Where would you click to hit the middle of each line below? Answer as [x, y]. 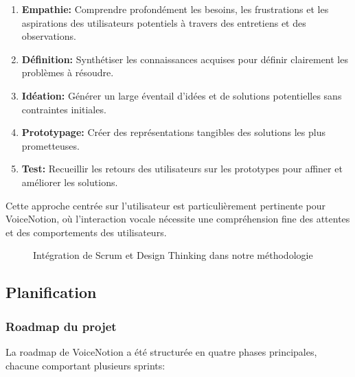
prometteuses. [50, 145]
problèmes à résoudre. [68, 72]
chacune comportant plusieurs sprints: [85, 365]
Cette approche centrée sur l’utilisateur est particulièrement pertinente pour [166, 205]
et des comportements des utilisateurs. [86, 232]
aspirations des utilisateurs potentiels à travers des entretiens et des [164, 22]
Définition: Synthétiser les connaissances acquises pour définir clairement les [185, 59]
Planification [51, 292]
